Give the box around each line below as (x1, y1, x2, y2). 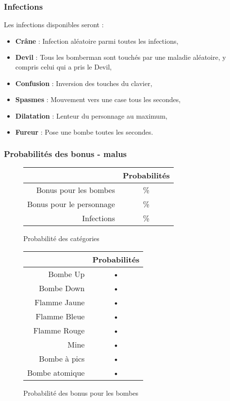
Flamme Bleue (35, 310, 85, 322)
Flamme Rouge (33, 324, 85, 336)
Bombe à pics (39, 352, 85, 364)
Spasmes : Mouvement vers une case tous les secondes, (15, 94, 181, 105)
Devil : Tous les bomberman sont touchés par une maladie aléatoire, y (15, 52, 226, 62)
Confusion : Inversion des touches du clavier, (15, 78, 152, 88)
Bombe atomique (27, 366, 85, 378)
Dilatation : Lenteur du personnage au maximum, (15, 110, 167, 121)
